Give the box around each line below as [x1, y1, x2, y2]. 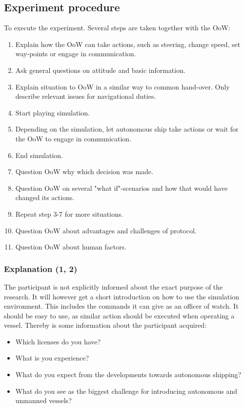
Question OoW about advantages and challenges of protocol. [15, 225, 197, 235]
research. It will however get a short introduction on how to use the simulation [4, 291, 239, 301]
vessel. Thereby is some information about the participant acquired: [4, 320, 207, 330]
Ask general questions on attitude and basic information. [15, 65, 185, 75]
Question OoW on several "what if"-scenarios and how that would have [15, 182, 228, 193]
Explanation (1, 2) [4, 262, 78, 274]
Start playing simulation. [15, 107, 90, 117]
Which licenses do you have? [15, 336, 101, 346]
